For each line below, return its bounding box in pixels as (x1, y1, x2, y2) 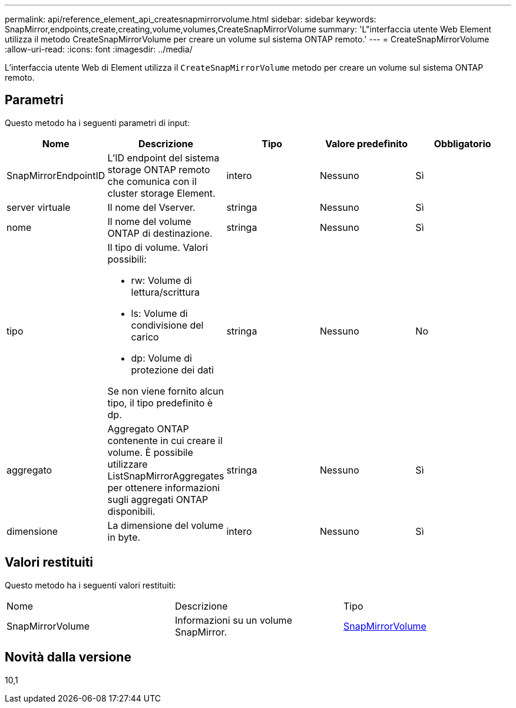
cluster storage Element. (107, 187, 216, 199)
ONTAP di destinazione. (107, 227, 213, 239)
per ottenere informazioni (107, 481, 220, 494)
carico (131, 330, 159, 343)
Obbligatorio (434, 137, 491, 150)
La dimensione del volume (107, 519, 224, 531)
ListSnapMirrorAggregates (107, 469, 224, 482)
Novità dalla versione (5, 650, 131, 665)
